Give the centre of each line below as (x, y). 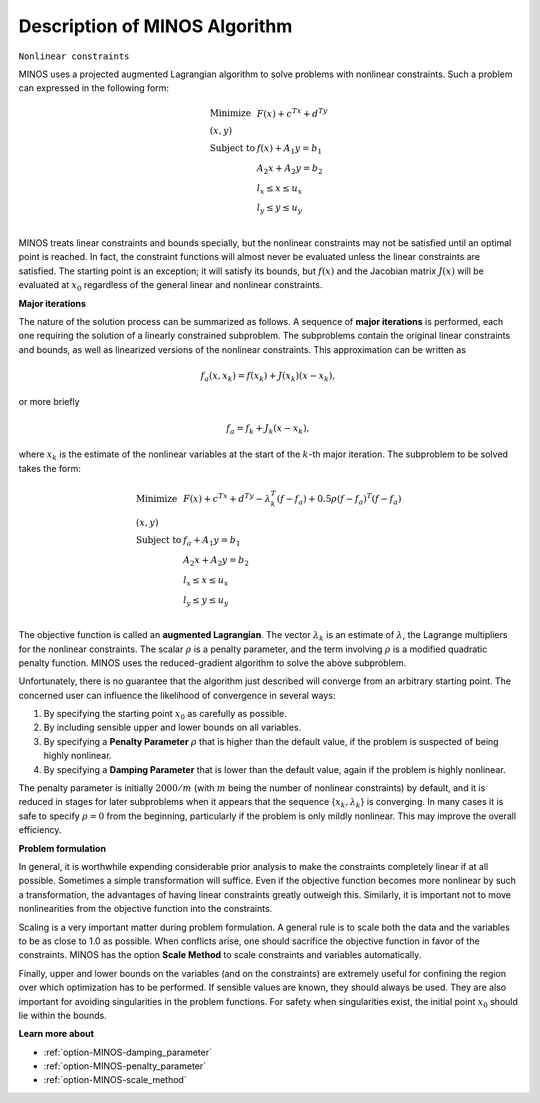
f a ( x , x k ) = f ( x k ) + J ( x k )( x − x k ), (268, 377)
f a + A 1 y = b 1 (212, 542)
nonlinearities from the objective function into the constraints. (145, 909)
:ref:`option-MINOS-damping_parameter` (127, 1052)
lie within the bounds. (62, 1015)
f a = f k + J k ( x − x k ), (268, 429)
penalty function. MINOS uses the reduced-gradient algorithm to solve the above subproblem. (212, 662)
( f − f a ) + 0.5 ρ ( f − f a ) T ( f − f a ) (339, 499)
